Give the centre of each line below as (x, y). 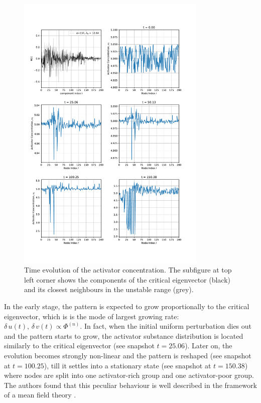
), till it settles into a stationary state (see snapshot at (127, 365)
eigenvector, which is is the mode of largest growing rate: (92, 316)
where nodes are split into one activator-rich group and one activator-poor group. (129, 375)
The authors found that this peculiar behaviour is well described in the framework (130, 385)
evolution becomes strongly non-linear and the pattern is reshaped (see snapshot (128, 355)
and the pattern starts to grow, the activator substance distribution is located (124, 335)
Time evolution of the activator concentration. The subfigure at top (128, 270)
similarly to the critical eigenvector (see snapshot (79, 346)
